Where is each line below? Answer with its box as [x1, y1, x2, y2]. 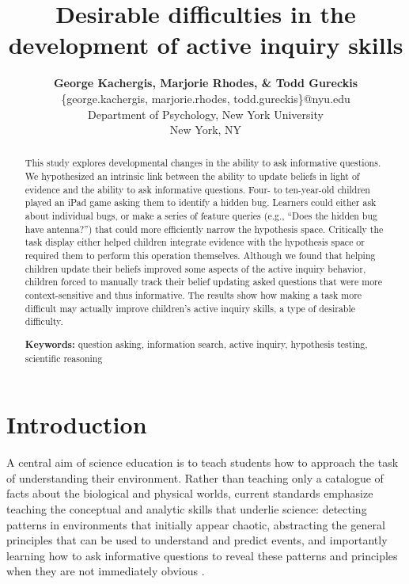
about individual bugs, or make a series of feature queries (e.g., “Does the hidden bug [25, 209, 378, 223]
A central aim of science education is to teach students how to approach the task [6, 454, 399, 471]
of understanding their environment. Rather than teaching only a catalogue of [6, 469, 384, 486]
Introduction [6, 408, 147, 441]
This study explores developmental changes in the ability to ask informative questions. [25, 156, 381, 170]
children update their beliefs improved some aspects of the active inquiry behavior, [25, 261, 366, 275]
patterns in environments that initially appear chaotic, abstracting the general [6, 516, 385, 532]
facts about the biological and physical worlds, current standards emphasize [6, 485, 373, 502]
